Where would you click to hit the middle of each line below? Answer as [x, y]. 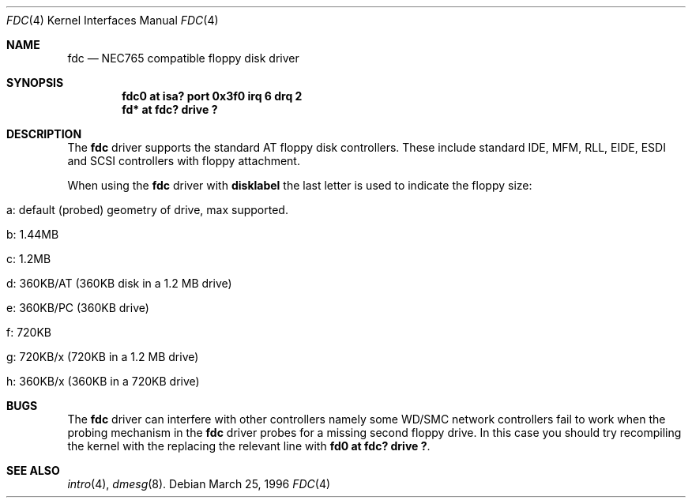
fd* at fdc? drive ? [170, 109]
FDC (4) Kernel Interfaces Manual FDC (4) [113, 20]
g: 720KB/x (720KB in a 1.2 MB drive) [103, 357]
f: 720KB [29, 332]
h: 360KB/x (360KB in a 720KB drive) [103, 381]
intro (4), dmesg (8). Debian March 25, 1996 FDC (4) [199, 484]
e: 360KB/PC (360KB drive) [78, 308]
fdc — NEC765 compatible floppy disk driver [183, 58]
